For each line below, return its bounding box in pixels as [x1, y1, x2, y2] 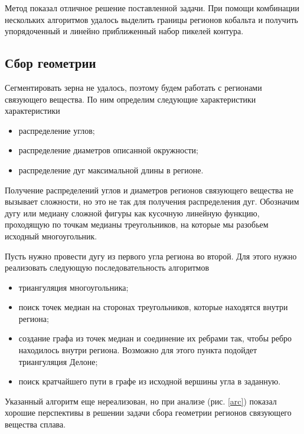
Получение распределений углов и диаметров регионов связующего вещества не [5, 183, 294, 196]
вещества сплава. [5, 418, 66, 430]
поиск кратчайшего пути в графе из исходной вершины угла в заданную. [18, 375, 281, 387]
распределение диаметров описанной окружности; [18, 144, 198, 156]
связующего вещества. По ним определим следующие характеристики [5, 93, 256, 105]
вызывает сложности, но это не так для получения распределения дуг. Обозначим [5, 195, 299, 208]
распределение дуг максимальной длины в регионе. [18, 163, 204, 176]
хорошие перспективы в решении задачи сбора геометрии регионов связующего [5, 406, 292, 419]
